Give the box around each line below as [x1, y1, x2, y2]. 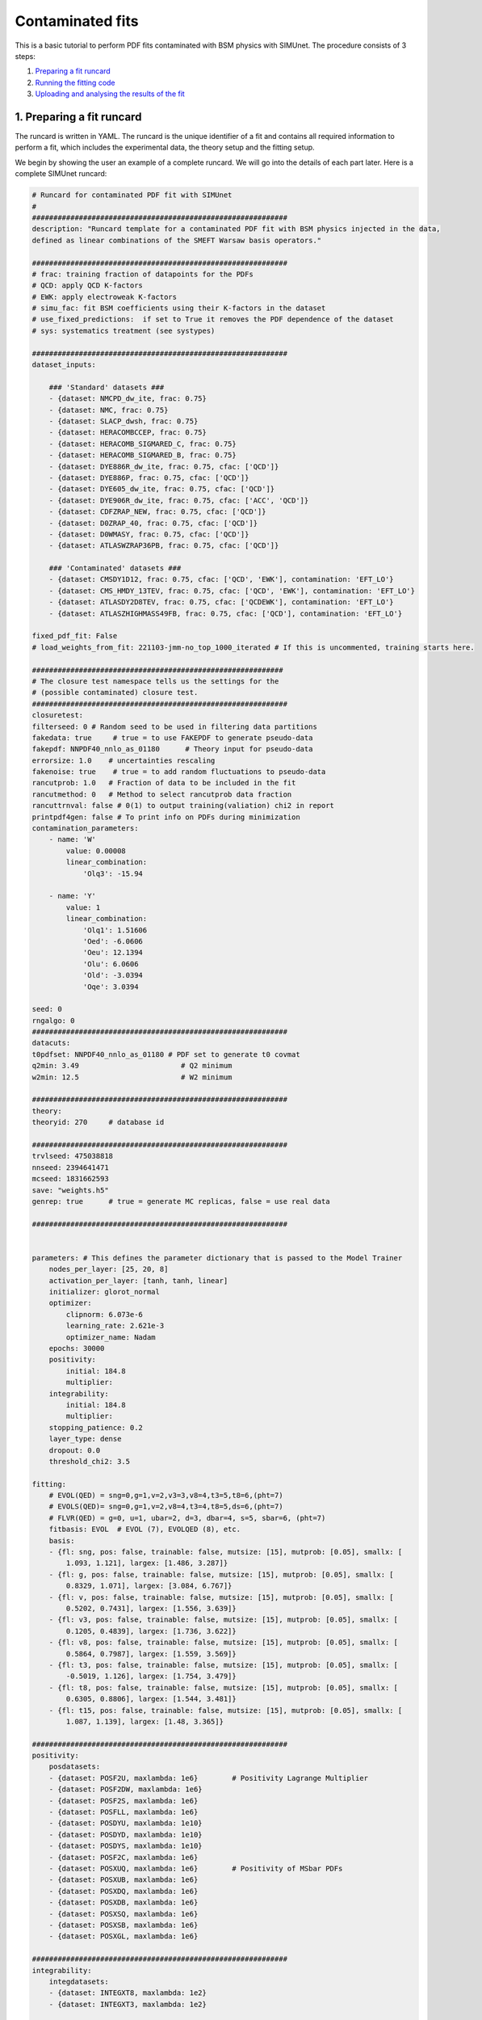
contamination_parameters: [31, 824, 139, 833]
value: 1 [65, 903, 101, 912]
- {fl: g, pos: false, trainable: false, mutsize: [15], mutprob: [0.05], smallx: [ [48, 1570, 395, 1579]
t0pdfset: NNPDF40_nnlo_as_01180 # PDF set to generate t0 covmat [31, 1050, 300, 1058]
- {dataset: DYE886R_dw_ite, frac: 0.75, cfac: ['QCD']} [48, 461, 279, 471]
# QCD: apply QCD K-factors [31, 281, 143, 290]
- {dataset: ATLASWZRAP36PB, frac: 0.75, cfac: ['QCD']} [48, 541, 279, 550]
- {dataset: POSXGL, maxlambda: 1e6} [48, 1932, 199, 1941]
